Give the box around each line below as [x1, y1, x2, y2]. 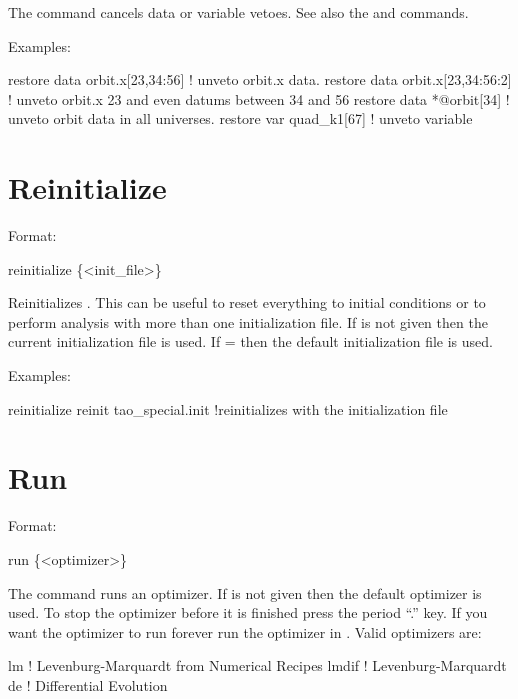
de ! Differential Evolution [8, 674, 168, 695]
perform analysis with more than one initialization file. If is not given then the [8, 311, 488, 332]
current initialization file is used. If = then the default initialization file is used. [8, 331, 493, 352]
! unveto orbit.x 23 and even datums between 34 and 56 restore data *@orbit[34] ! [8, 88, 510, 109]
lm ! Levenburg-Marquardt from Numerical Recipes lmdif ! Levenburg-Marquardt [8, 655, 507, 676]
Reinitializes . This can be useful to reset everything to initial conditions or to [8, 292, 486, 313]
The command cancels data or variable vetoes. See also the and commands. [8, 2, 469, 22]
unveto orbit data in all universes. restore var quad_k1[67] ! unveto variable [8, 108, 473, 129]
